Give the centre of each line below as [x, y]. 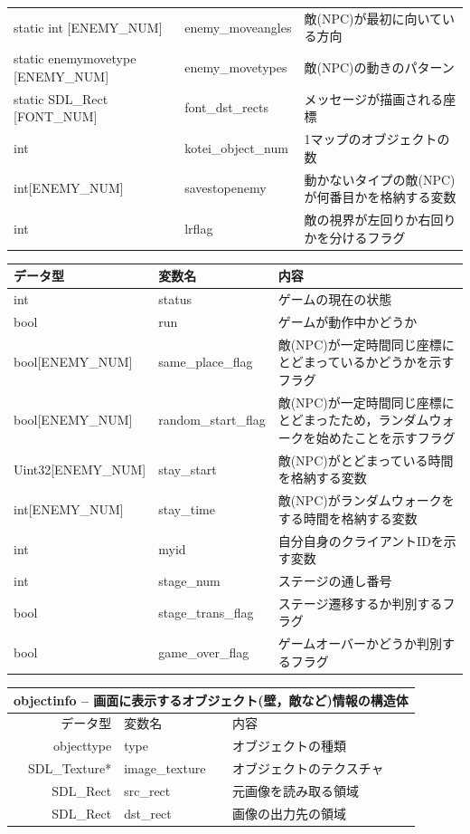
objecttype [82, 746]
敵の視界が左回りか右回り [380, 219]
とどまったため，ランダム [353, 420]
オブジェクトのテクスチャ [308, 768]
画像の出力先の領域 [290, 813]
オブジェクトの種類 [290, 746]
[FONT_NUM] [56, 116]
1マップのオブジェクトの [377, 139]
